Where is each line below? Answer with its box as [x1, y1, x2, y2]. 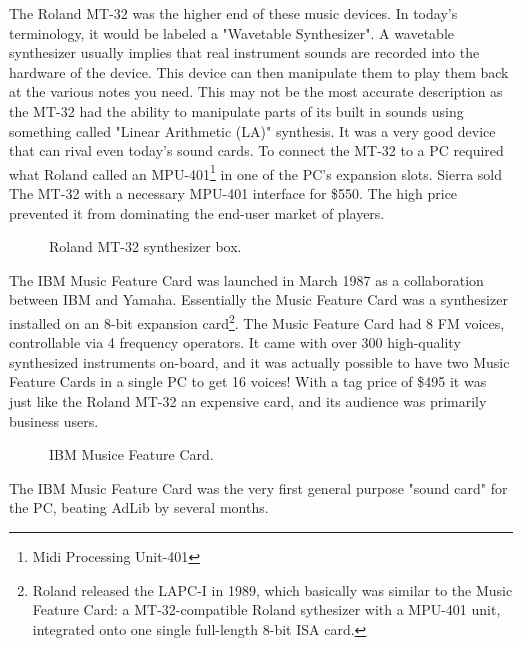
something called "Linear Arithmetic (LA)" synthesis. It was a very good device [9, 120, 496, 141]
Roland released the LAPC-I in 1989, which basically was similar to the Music [32, 579, 513, 600]
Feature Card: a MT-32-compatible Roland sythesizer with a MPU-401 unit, [32, 599, 501, 620]
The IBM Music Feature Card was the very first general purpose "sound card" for [9, 477, 508, 498]
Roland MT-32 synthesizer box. [49, 236, 242, 257]
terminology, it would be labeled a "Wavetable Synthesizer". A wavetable [9, 22, 455, 43]
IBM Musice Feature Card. [49, 444, 214, 465]
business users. [9, 410, 99, 431]
